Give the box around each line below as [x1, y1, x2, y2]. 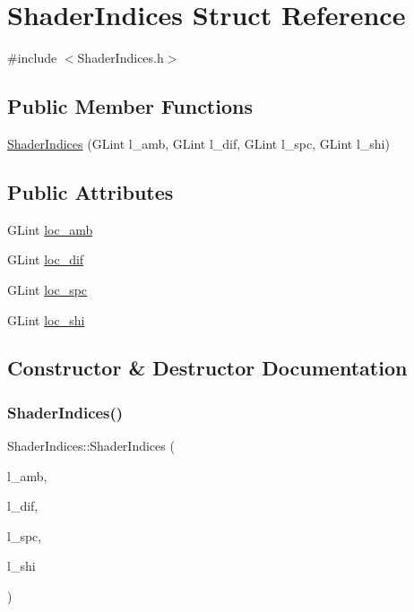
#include [7, 48, 57, 67]
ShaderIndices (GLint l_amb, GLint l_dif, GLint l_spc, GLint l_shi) [7, 134, 390, 152]
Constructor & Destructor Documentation [7, 354, 408, 382]
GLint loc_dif [7, 250, 84, 269]
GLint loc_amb [7, 220, 93, 238]
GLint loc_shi [7, 310, 85, 329]
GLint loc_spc [7, 280, 88, 298]
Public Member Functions [7, 92, 253, 120]
